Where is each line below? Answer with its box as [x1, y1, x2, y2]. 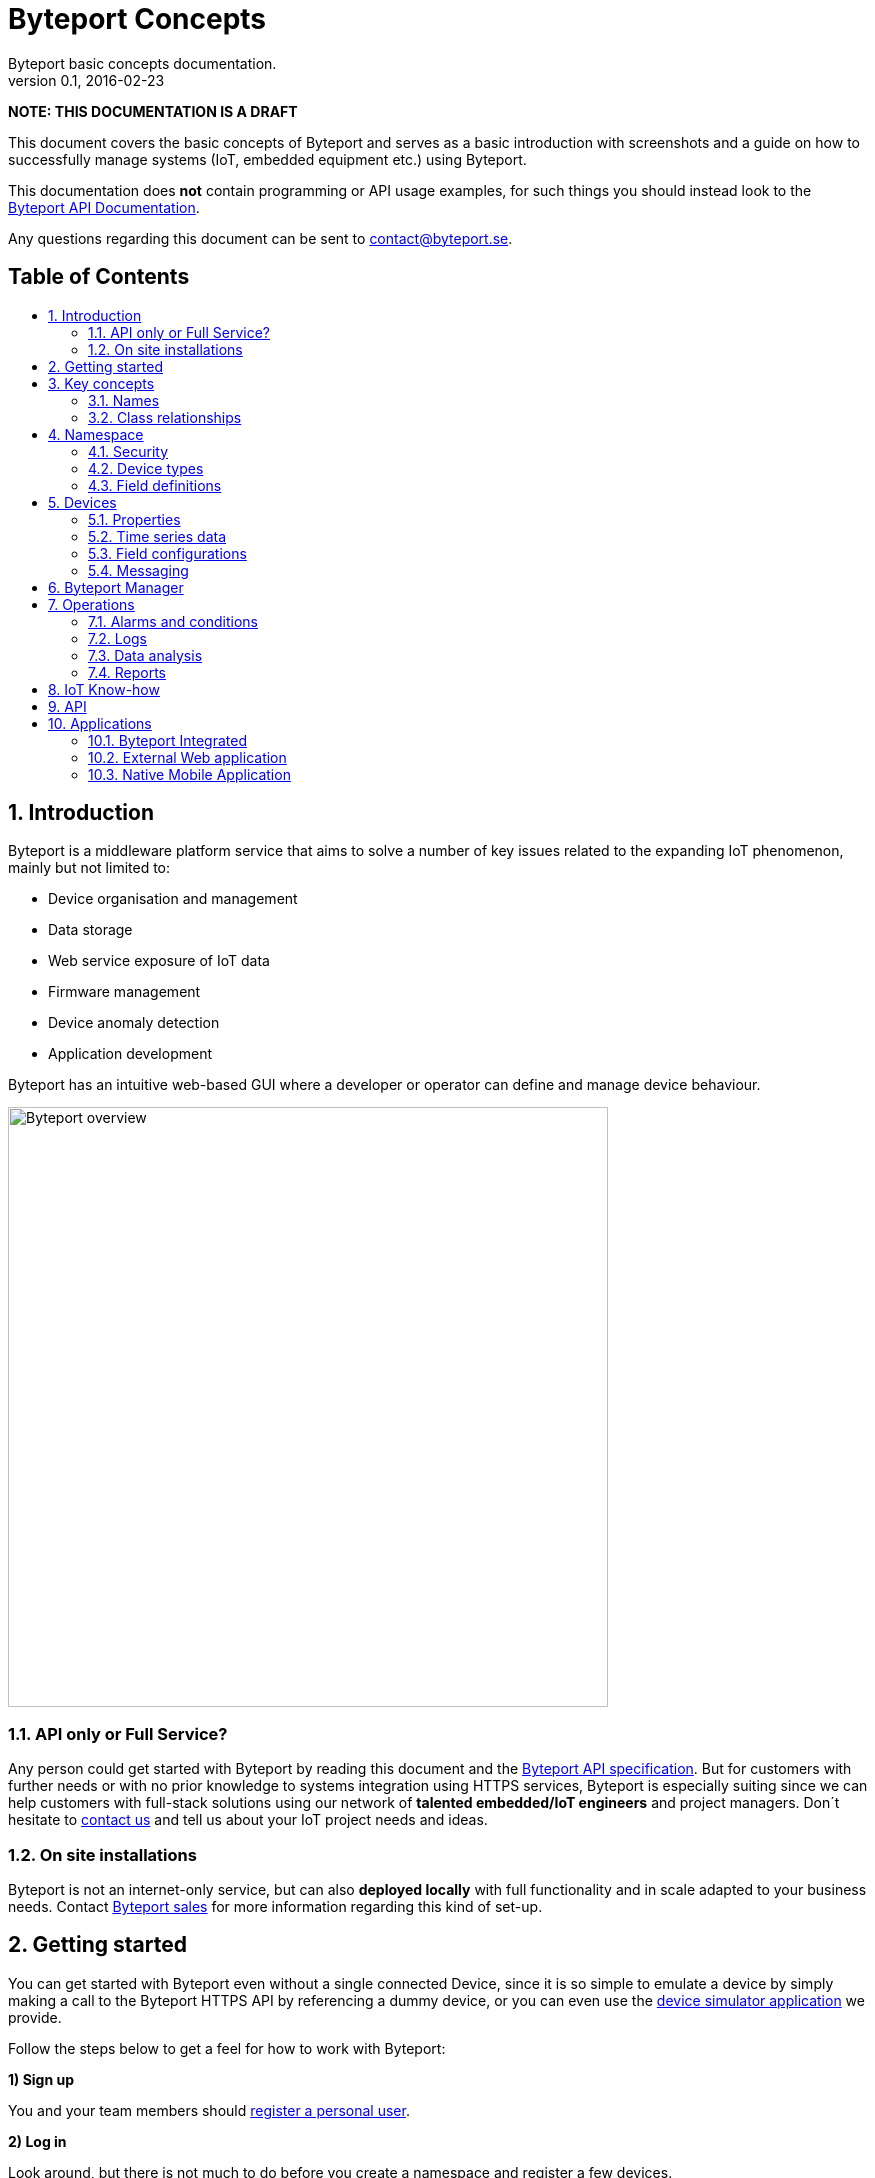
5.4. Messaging [88, 561, 189, 579]
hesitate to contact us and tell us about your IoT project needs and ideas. [8, 1811, 488, 1829]
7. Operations [48, 595, 135, 613]
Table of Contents [8, 264, 190, 290]
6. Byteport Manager [48, 578, 184, 596]
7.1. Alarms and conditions [88, 612, 258, 630]
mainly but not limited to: [8, 859, 171, 877]
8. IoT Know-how [48, 680, 160, 698]
